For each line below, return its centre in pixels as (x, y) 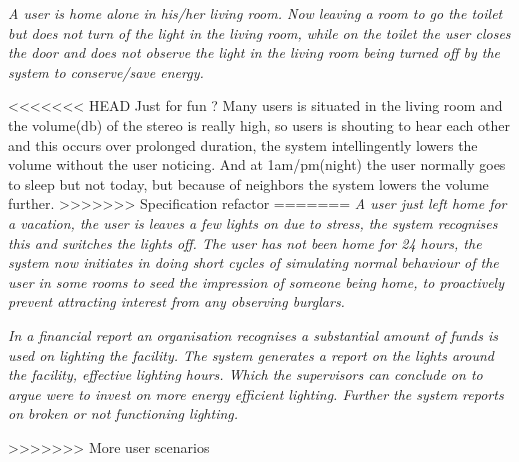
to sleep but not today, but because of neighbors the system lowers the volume (248, 183)
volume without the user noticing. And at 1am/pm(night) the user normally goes (257, 164)
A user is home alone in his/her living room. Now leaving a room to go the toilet (255, 13)
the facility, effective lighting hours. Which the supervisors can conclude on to (245, 374)
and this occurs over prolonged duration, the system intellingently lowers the (243, 144)
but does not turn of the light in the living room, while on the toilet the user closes (259, 32)
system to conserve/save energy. (106, 71)
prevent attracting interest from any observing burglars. (176, 301)
